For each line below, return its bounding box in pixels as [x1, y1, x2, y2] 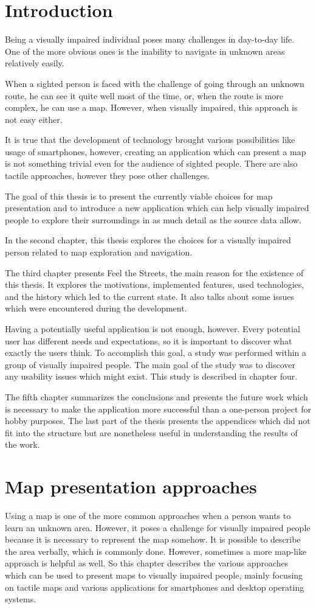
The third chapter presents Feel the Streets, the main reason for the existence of [5, 266, 304, 279]
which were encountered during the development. [5, 302, 187, 315]
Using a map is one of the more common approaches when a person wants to [5, 509, 291, 522]
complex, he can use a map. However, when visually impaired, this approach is [5, 101, 298, 114]
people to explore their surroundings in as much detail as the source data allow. [5, 213, 301, 226]
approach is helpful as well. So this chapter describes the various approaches [5, 557, 289, 569]
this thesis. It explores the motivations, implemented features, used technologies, [5, 278, 304, 291]
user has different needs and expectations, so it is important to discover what [5, 334, 292, 347]
